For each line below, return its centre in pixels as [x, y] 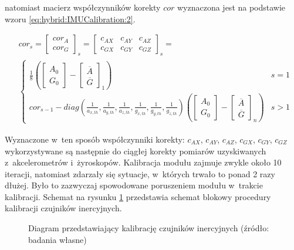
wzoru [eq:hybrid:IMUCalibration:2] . [70, 18]
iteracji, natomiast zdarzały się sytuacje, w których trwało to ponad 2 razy [140, 173]
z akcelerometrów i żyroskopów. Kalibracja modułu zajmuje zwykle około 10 [143, 162]
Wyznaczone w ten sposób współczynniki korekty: [95, 139]
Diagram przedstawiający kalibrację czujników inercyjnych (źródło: [149, 228]
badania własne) [58, 239]
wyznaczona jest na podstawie [231, 7]
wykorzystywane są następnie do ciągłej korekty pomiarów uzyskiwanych [136, 151]
